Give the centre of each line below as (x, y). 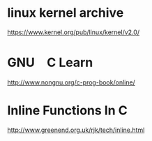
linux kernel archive (66, 13)
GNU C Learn (50, 62)
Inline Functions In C (67, 111)
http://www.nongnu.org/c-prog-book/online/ (71, 82)
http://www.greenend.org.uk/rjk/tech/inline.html (76, 130)
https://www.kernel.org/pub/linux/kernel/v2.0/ (74, 32)
